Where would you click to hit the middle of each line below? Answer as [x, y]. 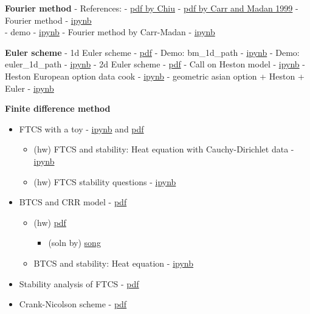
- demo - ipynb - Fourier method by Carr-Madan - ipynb [110, 32]
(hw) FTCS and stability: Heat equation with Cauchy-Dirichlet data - [164, 149]
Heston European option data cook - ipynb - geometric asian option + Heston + [155, 76]
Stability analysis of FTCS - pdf [79, 283]
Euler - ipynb [29, 88]
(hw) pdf [50, 222]
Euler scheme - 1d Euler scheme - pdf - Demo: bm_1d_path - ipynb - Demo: [152, 52]
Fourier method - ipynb [48, 20]
